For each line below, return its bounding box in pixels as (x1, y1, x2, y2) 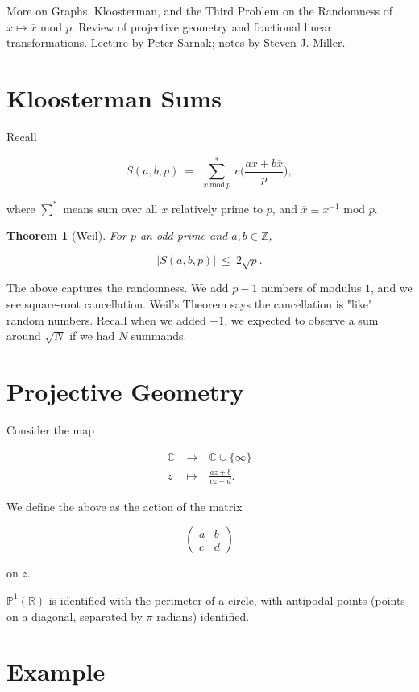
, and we (371, 279, 413, 296)
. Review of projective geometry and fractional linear (71, 18, 332, 35)
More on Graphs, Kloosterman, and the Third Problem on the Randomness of (6, 2, 392, 19)
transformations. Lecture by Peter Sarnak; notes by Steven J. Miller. (6, 34, 346, 51)
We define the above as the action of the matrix (6, 497, 243, 514)
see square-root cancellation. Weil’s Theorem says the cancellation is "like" (6, 296, 373, 312)
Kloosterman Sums (6, 81, 222, 114)
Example (6, 655, 106, 688)
